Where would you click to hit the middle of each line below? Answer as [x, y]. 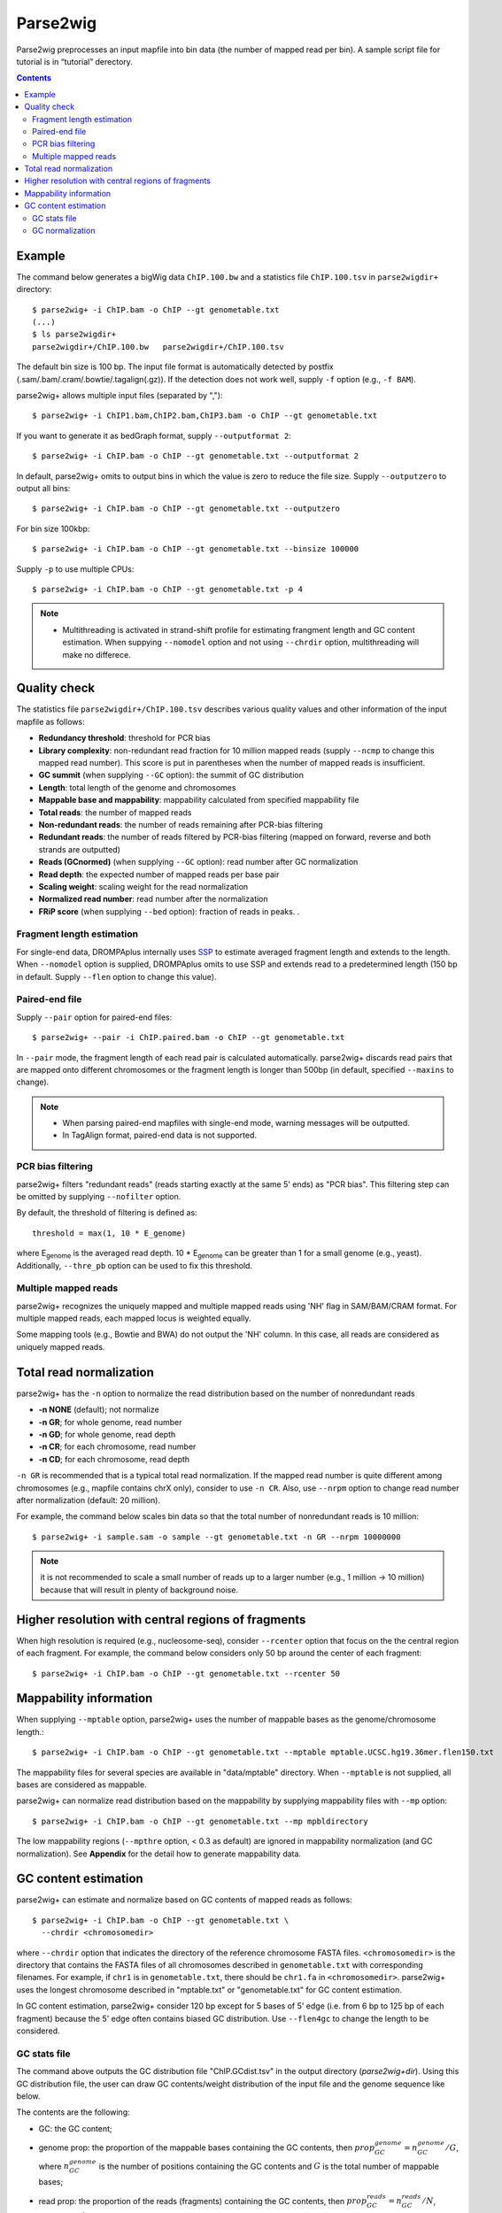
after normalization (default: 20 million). [89, 1500]
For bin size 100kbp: [53, 528]
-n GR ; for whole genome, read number [110, 1422]
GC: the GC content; [75, 2128]
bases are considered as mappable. [81, 1785]
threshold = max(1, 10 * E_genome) [109, 1233]
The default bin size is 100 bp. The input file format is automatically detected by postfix [175, 366]
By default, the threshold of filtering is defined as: [107, 1213]
